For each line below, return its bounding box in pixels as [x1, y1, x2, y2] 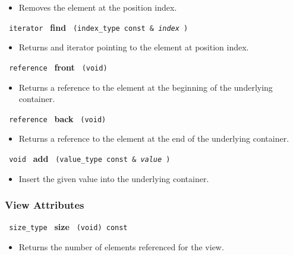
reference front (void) [9, 60, 108, 73]
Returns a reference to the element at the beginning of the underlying [18, 81, 273, 93]
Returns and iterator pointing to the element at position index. [18, 41, 249, 53]
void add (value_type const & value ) [9, 152, 171, 164]
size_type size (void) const [9, 221, 128, 233]
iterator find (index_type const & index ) [9, 21, 188, 33]
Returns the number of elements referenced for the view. [18, 241, 224, 253]
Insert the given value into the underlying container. [18, 172, 209, 184]
